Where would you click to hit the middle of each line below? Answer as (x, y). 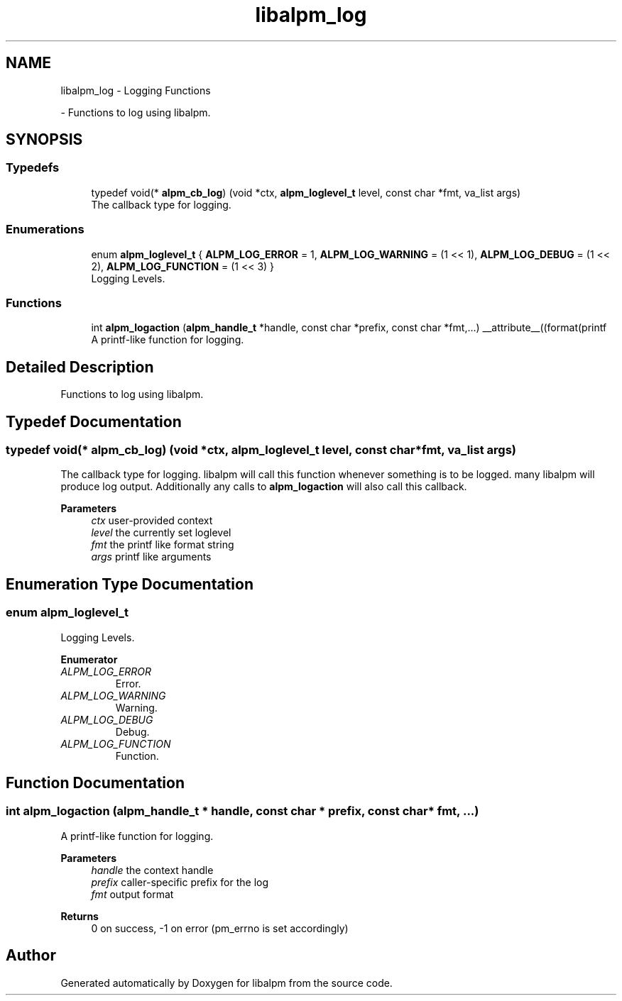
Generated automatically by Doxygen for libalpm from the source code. (227, 983)
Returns (80, 916)
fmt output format (132, 894)
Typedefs (33, 168)
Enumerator (89, 659)
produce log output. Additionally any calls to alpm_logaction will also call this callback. (264, 487)
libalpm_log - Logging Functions (136, 90)
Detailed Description (80, 367)
